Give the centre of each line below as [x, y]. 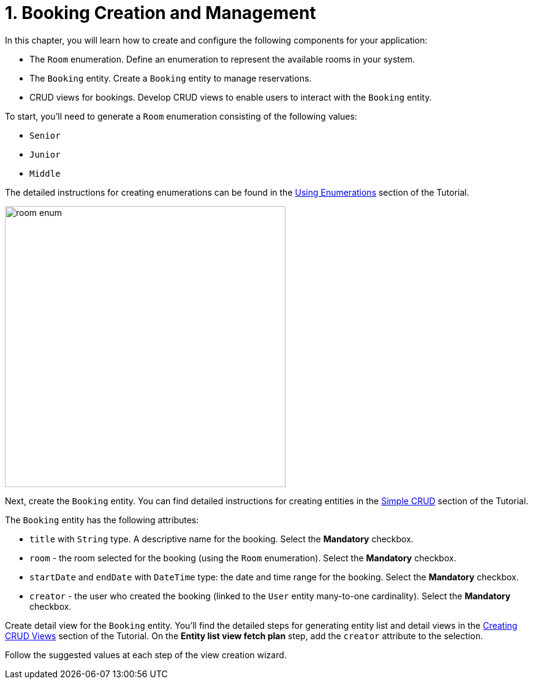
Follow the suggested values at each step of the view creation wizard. [146, 655]
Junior [45, 154]
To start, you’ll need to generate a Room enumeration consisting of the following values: [181, 116]
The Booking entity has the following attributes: [102, 520]
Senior [45, 135]
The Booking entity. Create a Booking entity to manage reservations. [171, 78]
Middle [45, 173]
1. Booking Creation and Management [161, 13]
